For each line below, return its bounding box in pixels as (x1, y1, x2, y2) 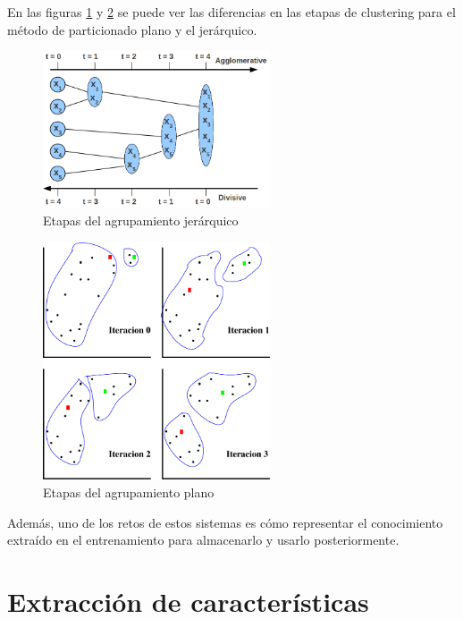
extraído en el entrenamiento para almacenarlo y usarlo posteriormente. (7, 530, 400, 549)
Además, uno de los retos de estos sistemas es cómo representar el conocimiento (7, 513, 443, 531)
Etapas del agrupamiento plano (43, 482, 215, 501)
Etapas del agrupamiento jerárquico (43, 210, 239, 229)
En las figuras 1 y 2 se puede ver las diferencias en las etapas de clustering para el (7, 3, 456, 21)
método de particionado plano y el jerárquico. (7, 20, 257, 38)
